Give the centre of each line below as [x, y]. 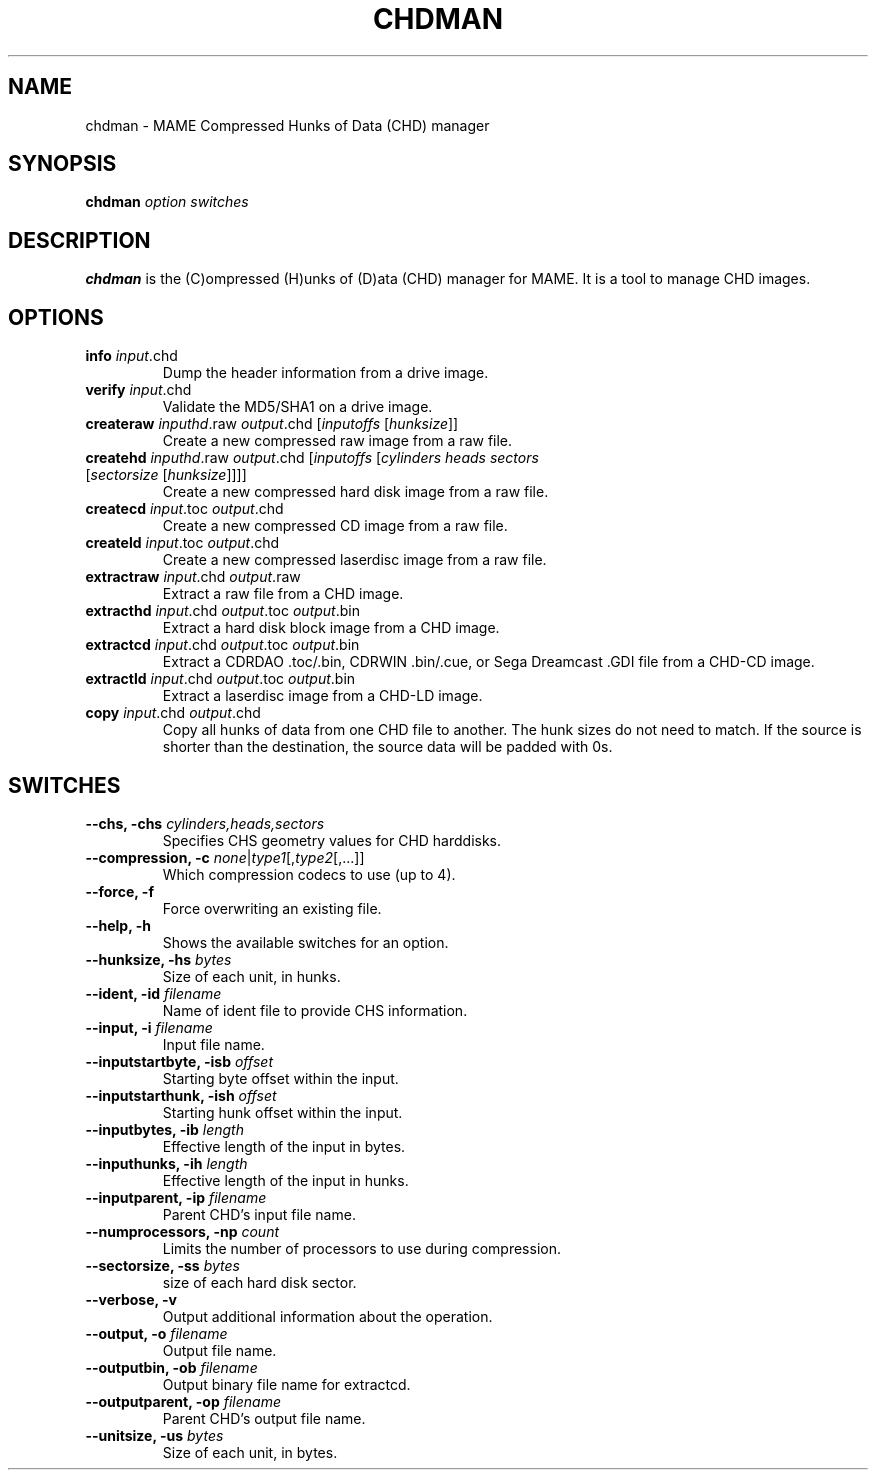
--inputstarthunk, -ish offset [181, 1095]
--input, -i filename [149, 1027]
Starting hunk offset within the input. [282, 1112]
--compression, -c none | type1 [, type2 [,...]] [225, 857]
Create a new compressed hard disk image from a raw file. [355, 492]
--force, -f [119, 891]
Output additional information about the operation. [327, 1316]
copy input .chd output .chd [173, 713]
